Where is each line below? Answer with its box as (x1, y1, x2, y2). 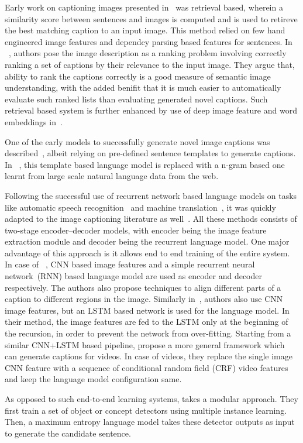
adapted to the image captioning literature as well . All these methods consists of (5, 212, 297, 225)
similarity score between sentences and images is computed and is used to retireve (5, 12, 298, 25)
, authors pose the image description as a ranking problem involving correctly (9, 47, 287, 59)
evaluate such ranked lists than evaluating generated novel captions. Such (5, 92, 268, 105)
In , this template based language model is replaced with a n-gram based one (5, 158, 285, 170)
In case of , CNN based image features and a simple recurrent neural (5, 258, 255, 270)
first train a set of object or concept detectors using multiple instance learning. (5, 404, 287, 416)
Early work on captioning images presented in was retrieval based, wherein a (5, 1, 283, 13)
